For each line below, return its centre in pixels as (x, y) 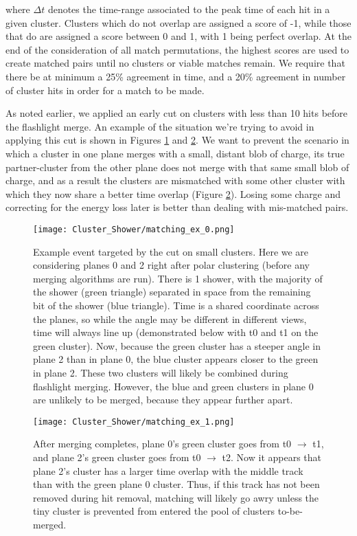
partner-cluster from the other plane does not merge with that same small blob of (177, 167)
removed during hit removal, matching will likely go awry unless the (176, 497)
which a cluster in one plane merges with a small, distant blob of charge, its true (175, 153)
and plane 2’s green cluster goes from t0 (117, 457)
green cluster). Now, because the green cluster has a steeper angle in (177, 345)
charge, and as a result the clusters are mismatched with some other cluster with (175, 180)
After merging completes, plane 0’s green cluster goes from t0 (162, 444)
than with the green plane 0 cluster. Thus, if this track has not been (176, 484)
